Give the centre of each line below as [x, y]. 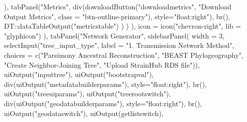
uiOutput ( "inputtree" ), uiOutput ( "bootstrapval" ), [79, 74]
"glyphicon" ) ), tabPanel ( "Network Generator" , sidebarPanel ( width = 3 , [114, 35]
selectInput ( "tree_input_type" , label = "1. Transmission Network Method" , [119, 45]
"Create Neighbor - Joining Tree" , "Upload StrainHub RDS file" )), [102, 64]
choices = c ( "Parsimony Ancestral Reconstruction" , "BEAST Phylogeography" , [124, 55]
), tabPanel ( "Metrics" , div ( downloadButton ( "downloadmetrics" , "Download [118, 6]
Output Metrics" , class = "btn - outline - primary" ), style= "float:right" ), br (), [117, 16]
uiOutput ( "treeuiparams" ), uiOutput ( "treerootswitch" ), [87, 94]
